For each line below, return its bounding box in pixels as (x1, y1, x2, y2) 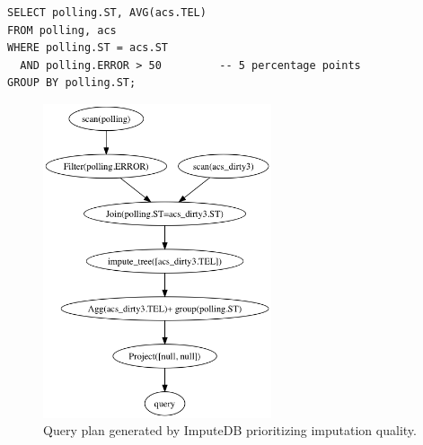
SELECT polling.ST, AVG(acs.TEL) (7, 6, 207, 19)
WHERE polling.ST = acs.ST (7, 41, 168, 55)
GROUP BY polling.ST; (7, 76, 137, 90)
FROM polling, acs (7, 23, 117, 37)
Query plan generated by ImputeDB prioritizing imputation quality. (43, 421, 417, 440)
